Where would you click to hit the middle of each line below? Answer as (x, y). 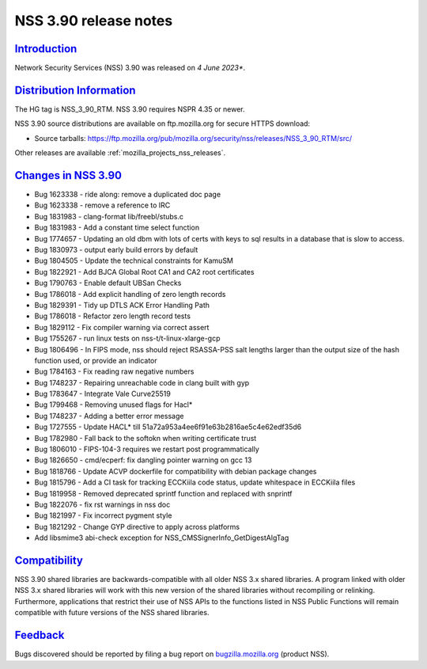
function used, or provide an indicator (96, 360)
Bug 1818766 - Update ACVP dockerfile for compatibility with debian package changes (176, 471)
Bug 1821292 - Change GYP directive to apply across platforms (137, 526)
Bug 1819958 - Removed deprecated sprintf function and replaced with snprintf (163, 493)
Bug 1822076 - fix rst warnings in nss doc (102, 504)
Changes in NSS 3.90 (68, 175)
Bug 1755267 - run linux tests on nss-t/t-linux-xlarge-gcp (127, 338)
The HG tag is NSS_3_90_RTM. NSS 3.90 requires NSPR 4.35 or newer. (130, 109)
